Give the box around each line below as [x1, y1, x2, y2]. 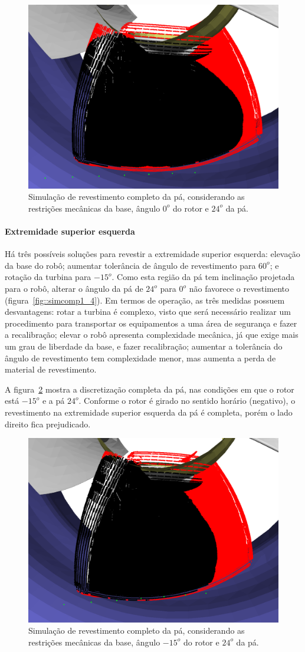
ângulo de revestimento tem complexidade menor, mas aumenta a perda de [5, 351, 276, 364]
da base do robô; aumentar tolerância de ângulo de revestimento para [5, 259, 256, 271]
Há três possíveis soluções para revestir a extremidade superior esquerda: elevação [5, 248, 300, 260]
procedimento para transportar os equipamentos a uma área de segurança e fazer [5, 317, 297, 329]
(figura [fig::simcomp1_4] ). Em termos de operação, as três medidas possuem [5, 294, 285, 306]
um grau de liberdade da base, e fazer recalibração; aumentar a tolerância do [5, 340, 283, 352]
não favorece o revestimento [189, 282, 289, 295]
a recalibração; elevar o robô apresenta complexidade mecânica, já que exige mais [5, 328, 299, 341]
